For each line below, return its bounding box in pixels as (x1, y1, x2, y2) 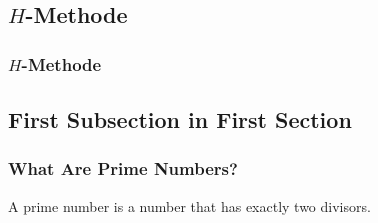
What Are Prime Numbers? (8, 156, 238, 181)
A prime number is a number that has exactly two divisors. (8, 195, 371, 216)
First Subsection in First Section (8, 104, 352, 135)
